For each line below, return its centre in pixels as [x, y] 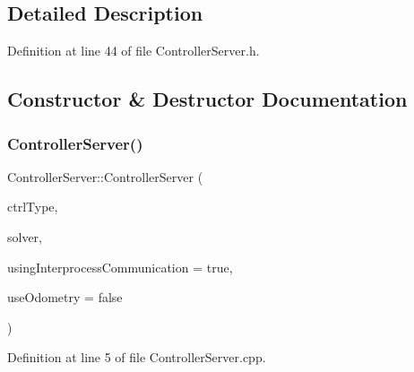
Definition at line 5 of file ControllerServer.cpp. [137, 357]
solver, [25, 236]
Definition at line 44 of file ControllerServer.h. [134, 51]
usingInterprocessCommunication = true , [120, 267]
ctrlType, [33, 207]
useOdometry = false [65, 297]
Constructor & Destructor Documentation [207, 99]
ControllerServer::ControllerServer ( [105, 176]
